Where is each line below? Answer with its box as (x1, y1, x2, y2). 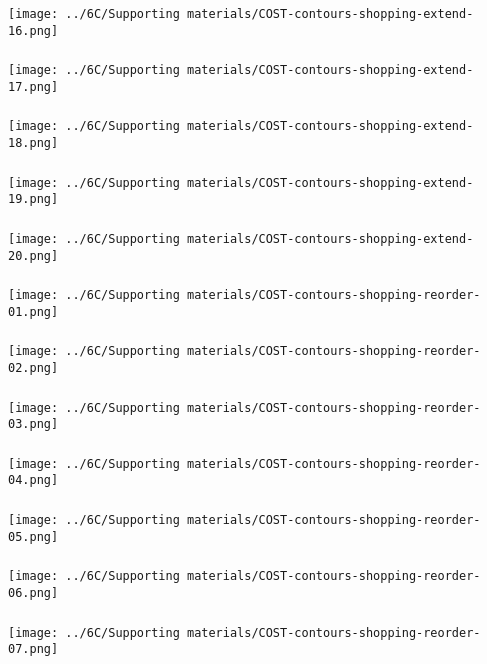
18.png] (8, 136, 59, 151)
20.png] (8, 248, 59, 263)
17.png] (8, 79, 59, 94)
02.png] (8, 360, 59, 375)
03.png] (8, 417, 59, 432)
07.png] (8, 642, 59, 657)
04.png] (8, 473, 59, 488)
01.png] (8, 304, 59, 319)
